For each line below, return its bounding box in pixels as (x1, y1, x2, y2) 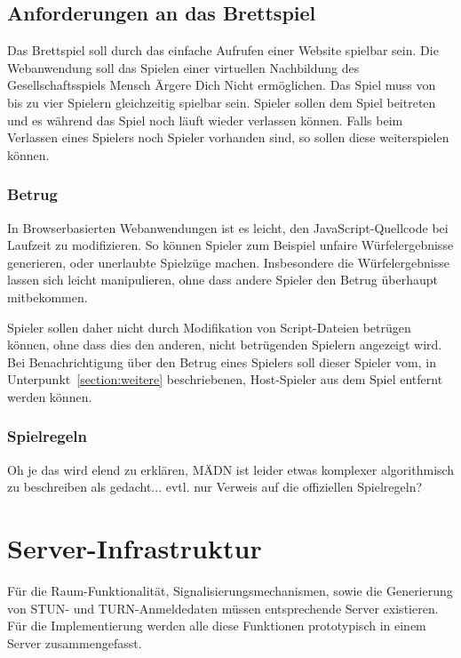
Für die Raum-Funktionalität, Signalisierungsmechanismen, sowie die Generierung (7, 582, 453, 600)
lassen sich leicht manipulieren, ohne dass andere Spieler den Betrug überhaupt (7, 270, 438, 289)
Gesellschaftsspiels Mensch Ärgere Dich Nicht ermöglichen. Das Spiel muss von (7, 76, 436, 94)
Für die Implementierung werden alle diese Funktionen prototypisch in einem (7, 616, 426, 635)
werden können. (7, 387, 92, 405)
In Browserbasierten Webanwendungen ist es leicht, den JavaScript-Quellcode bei (7, 218, 449, 237)
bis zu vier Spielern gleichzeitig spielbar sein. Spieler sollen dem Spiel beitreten (7, 92, 436, 111)
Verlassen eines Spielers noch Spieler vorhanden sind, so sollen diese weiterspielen (7, 128, 449, 147)
